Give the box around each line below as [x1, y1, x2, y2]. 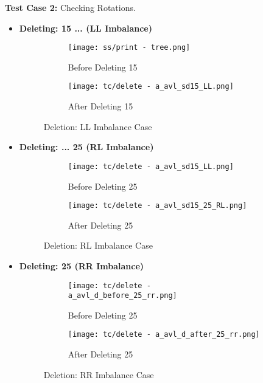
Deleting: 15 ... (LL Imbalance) [19, 21, 153, 34]
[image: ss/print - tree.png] [68, 43, 191, 52]
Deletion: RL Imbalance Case [43, 239, 153, 252]
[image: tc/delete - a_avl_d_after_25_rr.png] [68, 330, 260, 339]
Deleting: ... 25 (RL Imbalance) [19, 140, 154, 153]
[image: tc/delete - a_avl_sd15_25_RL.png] [68, 201, 247, 210]
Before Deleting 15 [68, 60, 138, 73]
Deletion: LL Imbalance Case [43, 120, 152, 133]
